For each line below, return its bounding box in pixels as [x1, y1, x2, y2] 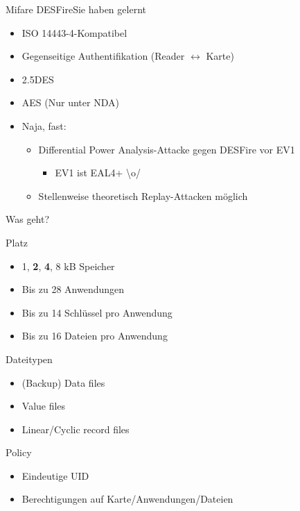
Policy [6, 445, 32, 460]
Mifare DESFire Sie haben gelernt [6, 2, 146, 16]
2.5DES [21, 72, 54, 86]
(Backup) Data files [21, 375, 105, 389]
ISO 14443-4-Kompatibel [21, 25, 127, 40]
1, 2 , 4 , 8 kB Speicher [21, 258, 115, 273]
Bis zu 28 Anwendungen [21, 282, 125, 296]
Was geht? [6, 212, 50, 226]
